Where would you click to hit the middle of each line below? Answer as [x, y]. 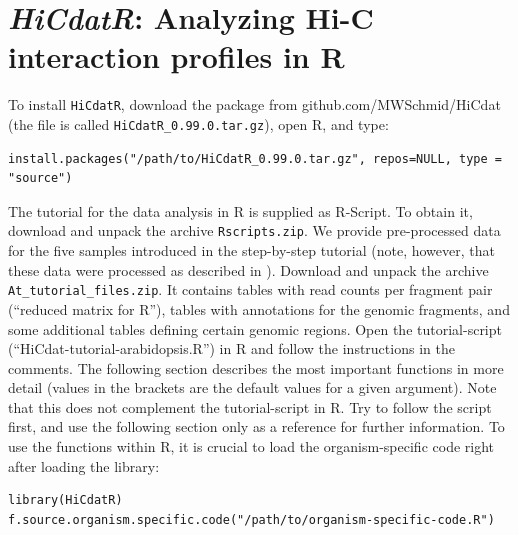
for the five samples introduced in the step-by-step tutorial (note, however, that [251, 250]
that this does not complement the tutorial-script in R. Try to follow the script [250, 406]
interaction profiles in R [176, 56]
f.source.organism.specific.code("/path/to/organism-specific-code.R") [251, 519]
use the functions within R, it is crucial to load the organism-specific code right [251, 446]
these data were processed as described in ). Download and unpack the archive [248, 269]
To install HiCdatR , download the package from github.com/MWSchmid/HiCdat [254, 104]
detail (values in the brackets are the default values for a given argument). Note [252, 387]
